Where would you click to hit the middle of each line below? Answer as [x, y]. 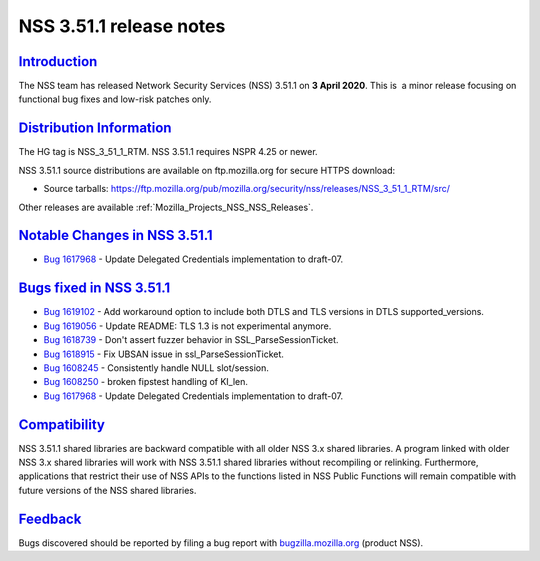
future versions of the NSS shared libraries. [107, 490]
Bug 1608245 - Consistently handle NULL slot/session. [156, 367]
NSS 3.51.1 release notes [122, 26]
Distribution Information [95, 128]
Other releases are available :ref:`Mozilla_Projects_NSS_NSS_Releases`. [166, 207]
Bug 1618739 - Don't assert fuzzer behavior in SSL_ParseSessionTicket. [191, 340]
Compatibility [61, 424]
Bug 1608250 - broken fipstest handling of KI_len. [146, 382]
